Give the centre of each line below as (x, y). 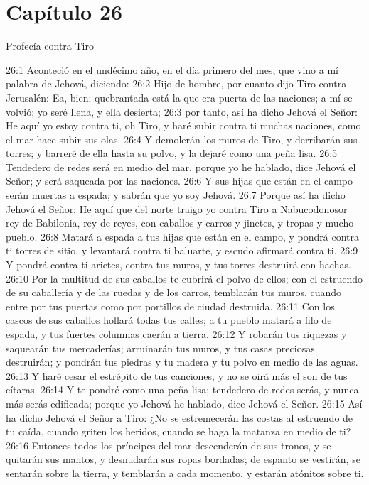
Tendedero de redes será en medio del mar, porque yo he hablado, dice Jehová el (181, 167)
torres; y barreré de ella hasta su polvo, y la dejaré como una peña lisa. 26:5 (172, 153)
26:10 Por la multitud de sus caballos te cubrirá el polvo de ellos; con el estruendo (184, 278)
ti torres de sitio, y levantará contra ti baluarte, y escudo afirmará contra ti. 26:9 (182, 250)
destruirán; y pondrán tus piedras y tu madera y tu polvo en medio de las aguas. (182, 362)
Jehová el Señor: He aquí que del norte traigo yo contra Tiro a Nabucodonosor (177, 208)
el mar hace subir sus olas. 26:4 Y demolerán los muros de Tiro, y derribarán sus (182, 139)
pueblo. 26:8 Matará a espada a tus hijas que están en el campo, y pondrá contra (183, 236)
